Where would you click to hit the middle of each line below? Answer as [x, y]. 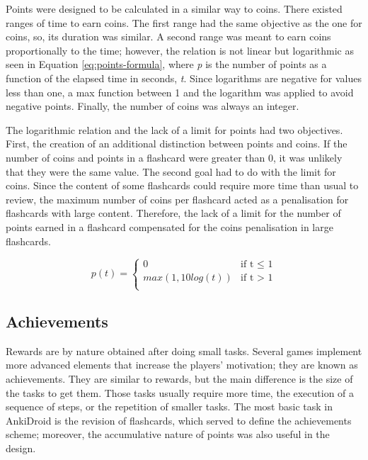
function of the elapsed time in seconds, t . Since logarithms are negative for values [184, 78]
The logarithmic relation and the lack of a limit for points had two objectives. [174, 129]
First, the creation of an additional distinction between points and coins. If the [177, 144]
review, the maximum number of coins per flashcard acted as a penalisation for [177, 199]
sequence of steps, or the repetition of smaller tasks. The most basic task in [169, 406]
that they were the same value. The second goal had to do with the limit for [171, 171]
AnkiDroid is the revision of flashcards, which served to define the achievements [179, 420]
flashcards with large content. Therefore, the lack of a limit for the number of [173, 213]
